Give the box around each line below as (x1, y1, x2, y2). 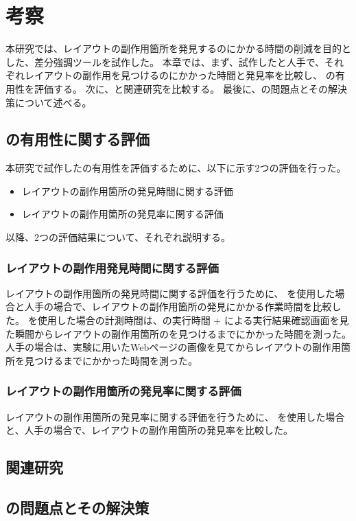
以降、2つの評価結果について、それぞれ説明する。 (5, 230, 230, 244)
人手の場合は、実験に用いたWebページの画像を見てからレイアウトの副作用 (5, 340, 341, 354)
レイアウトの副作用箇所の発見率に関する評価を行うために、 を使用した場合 (5, 409, 345, 424)
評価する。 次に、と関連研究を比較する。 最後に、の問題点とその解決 (34, 81, 348, 95)
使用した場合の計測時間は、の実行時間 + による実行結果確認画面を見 (37, 313, 349, 327)
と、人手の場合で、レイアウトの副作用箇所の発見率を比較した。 (5, 423, 293, 437)
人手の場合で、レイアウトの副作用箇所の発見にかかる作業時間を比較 (24, 299, 332, 314)
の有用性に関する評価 (5, 128, 150, 150)
